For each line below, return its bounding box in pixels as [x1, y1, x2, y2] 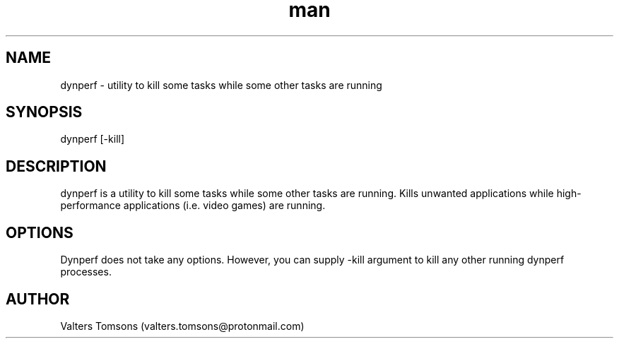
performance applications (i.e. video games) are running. [60, 199, 326, 212]
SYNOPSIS [6, 103, 83, 121]
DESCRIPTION [6, 157, 107, 175]
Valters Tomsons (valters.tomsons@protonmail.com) [60, 319, 305, 332]
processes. [60, 266, 112, 278]
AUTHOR [6, 290, 70, 308]
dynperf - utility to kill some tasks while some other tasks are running [60, 78, 382, 91]
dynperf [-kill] [60, 133, 125, 146]
